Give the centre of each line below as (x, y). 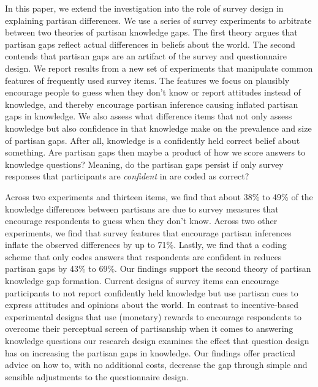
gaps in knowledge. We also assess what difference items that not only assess (149, 116)
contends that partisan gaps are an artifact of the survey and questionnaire (146, 56)
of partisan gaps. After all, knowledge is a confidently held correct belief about (153, 140)
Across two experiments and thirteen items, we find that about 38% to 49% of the (159, 196)
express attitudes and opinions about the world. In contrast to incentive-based (152, 305)
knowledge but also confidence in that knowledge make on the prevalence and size (158, 128)
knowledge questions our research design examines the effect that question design (157, 341)
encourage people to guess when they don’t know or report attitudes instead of (153, 92)
